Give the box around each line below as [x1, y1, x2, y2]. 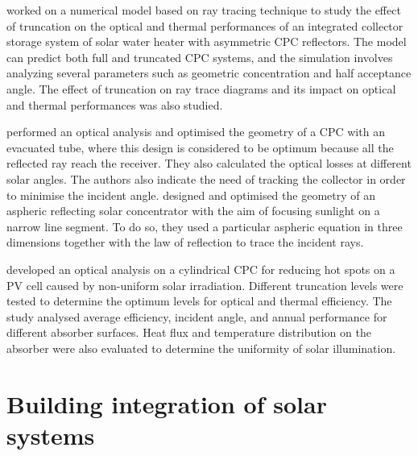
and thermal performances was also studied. [6, 96, 223, 113]
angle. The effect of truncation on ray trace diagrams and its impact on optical [6, 80, 396, 97]
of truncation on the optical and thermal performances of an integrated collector [6, 17, 404, 34]
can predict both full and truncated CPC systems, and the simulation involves [6, 48, 393, 65]
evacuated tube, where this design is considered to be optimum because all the [6, 139, 394, 155]
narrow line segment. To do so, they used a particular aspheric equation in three [6, 218, 403, 234]
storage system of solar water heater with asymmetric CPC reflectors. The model [6, 33, 407, 50]
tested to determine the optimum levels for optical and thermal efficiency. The [6, 292, 392, 309]
